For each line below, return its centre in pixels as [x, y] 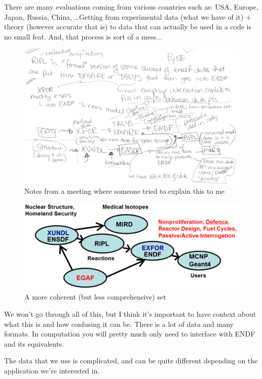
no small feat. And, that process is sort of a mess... [83, 36]
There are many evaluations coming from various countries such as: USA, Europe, [131, 7]
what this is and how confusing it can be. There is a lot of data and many [119, 324]
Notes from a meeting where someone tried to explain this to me [125, 191]
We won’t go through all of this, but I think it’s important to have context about [130, 314]
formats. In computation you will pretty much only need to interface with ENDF [130, 334]
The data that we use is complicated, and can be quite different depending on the [131, 361]
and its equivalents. [34, 343]
